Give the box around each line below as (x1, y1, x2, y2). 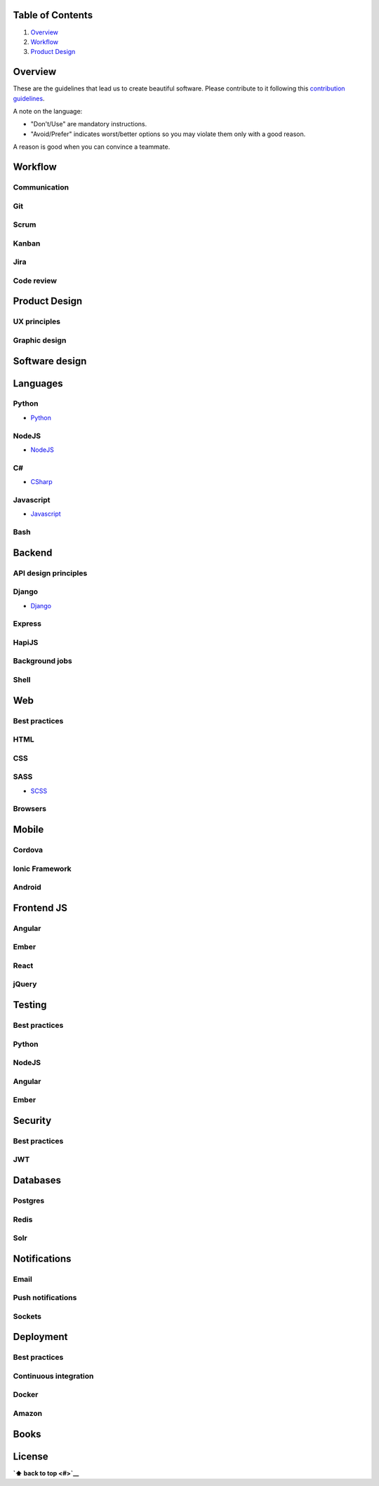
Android (13, 883, 41, 892)
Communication (13, 182, 69, 192)
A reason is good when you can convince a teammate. (13, 142, 171, 151)
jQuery (13, 979, 37, 989)
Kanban (13, 239, 41, 248)
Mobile (13, 824, 44, 836)
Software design (13, 355, 87, 367)
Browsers (13, 804, 47, 814)
